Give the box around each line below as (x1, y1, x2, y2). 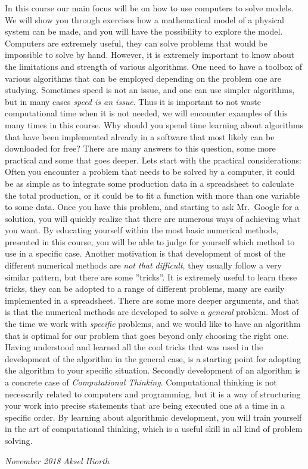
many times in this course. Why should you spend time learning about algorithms (5, 118, 304, 131)
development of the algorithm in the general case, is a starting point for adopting (5, 352, 301, 365)
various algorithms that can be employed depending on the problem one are (5, 72, 281, 84)
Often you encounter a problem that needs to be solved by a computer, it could (5, 165, 295, 178)
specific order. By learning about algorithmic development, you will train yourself (5, 411, 302, 423)
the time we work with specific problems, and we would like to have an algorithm (5, 317, 301, 330)
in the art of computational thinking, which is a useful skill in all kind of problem (5, 422, 303, 435)
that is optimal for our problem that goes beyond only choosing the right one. (5, 329, 289, 341)
